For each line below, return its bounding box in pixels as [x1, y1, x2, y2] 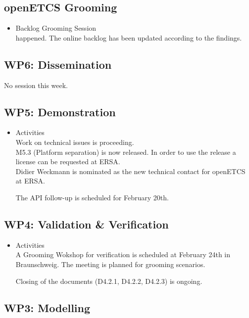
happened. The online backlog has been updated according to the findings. [15, 32, 242, 43]
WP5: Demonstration [4, 104, 116, 119]
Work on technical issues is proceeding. [15, 136, 134, 147]
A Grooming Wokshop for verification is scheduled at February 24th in [15, 249, 231, 260]
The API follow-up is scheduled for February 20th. [15, 192, 169, 202]
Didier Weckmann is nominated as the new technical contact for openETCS [15, 166, 246, 176]
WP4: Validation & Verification [4, 216, 169, 231]
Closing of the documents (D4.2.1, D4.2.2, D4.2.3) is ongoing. [15, 275, 202, 286]
